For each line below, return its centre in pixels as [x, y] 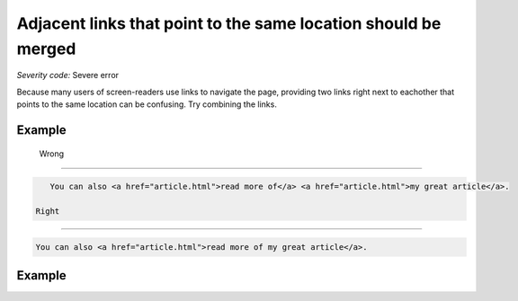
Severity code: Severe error [68, 75]
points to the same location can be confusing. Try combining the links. [147, 104]
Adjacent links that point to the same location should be [229, 23]
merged [46, 49]
